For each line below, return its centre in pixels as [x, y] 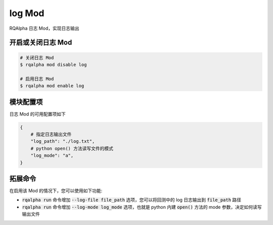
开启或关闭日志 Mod [41, 43]
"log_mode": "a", [52, 156]
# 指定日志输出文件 [51, 134]
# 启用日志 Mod [37, 79]
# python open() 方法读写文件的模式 [72, 148]
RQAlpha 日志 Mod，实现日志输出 [44, 28]
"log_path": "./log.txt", [63, 142]
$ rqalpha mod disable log [53, 65]
